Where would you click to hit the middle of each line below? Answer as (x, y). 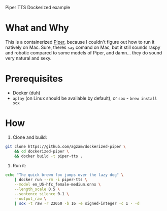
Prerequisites (34, 79)
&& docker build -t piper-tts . (48, 156)
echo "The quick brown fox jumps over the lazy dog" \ (64, 175)
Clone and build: (30, 137)
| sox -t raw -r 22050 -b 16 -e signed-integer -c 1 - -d (77, 203)
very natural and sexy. (28, 58)
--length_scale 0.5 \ (37, 189)
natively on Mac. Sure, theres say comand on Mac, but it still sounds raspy (83, 47)
